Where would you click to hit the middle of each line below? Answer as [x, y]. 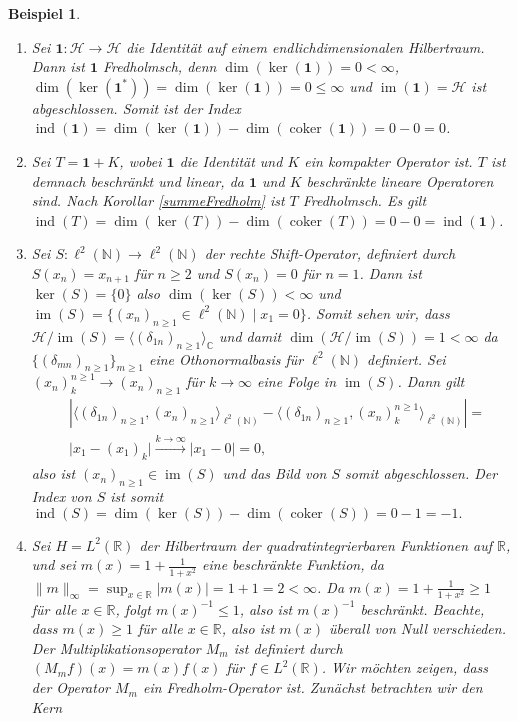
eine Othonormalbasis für [226, 358]
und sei [53, 564]
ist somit [137, 496]
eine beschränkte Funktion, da [293, 564]
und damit [250, 335]
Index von [61, 496]
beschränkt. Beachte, [422, 608]
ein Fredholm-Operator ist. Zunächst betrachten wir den [312, 687]
